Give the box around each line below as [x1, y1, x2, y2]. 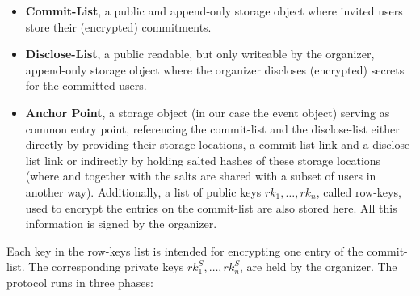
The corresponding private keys [28, 258, 184, 275]
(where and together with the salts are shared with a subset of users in [25, 167, 376, 184]
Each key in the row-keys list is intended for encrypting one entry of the [6, 242, 363, 259]
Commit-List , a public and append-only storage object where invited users [25, 2, 403, 19]
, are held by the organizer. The [240, 258, 397, 275]
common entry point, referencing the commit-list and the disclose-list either [25, 120, 400, 137]
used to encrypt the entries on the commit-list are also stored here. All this [25, 199, 397, 216]
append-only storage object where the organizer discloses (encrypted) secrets [25, 61, 405, 78]
